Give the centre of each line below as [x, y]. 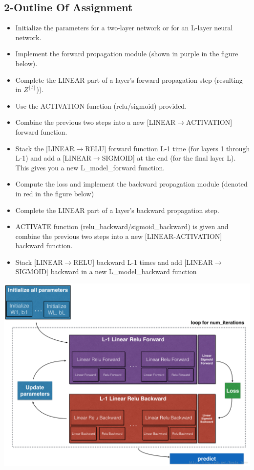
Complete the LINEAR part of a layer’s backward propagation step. [117, 210]
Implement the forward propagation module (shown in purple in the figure [127, 54]
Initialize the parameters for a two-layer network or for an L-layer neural [124, 28]
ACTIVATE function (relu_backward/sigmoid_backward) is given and [122, 226]
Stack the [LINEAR [45, 148]
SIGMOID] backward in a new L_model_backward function [106, 271]
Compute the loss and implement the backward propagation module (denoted [131, 184]
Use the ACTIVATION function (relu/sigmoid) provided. [101, 106]
